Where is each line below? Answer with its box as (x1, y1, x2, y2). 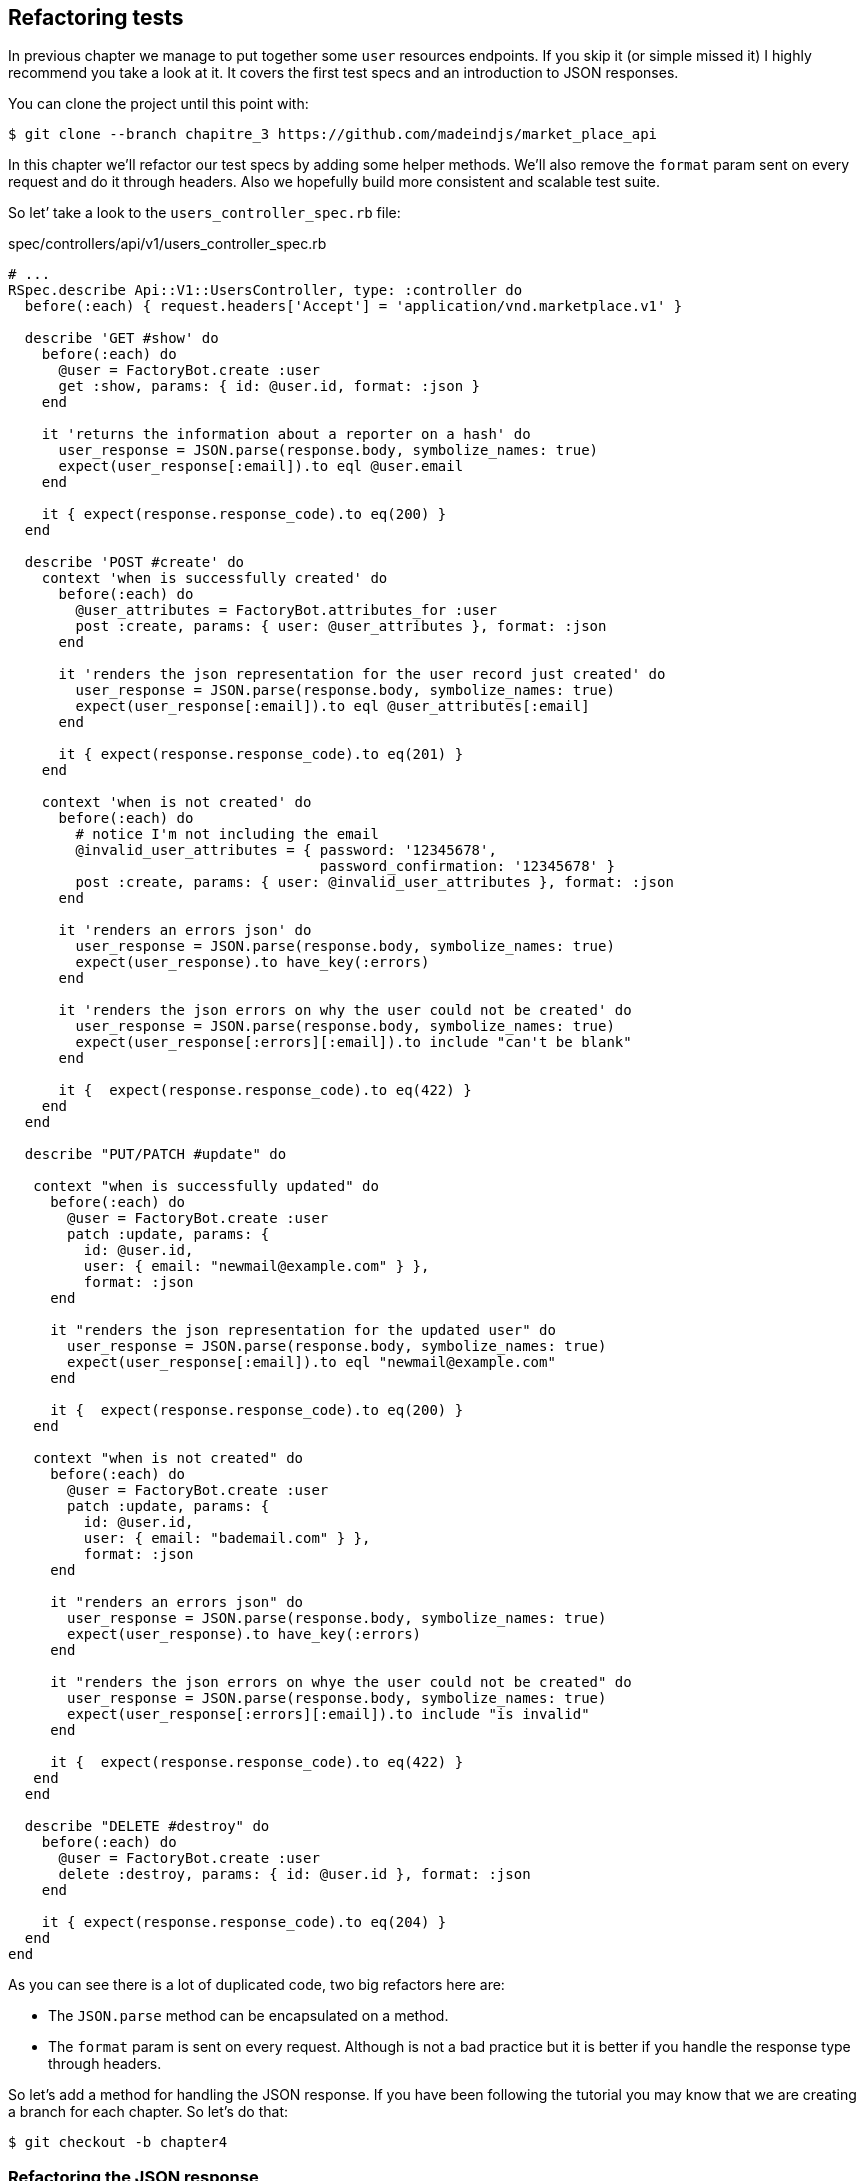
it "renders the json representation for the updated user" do (50, 1322, 556, 1339)
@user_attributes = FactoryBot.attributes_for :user (75, 602, 497, 619)
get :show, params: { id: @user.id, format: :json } (58, 378, 481, 395)
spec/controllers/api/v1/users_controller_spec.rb (8, 235, 327, 253)
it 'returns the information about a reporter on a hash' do (41, 426, 531, 443)
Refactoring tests (8, 5, 184, 30)
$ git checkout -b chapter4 (8, 2134, 228, 2151)
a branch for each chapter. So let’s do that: (8, 2103, 289, 2121)
